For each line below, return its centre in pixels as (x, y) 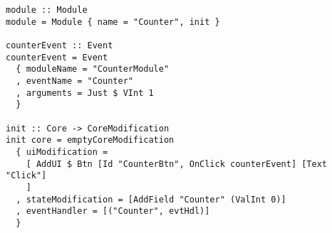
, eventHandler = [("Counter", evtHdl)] (113, 211)
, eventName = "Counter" (74, 81)
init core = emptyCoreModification (90, 140)
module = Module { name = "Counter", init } (113, 22)
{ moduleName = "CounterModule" (93, 69)
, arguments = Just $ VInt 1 (85, 93)
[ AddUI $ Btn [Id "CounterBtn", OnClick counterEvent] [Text (177, 164)
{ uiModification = (62, 152)
